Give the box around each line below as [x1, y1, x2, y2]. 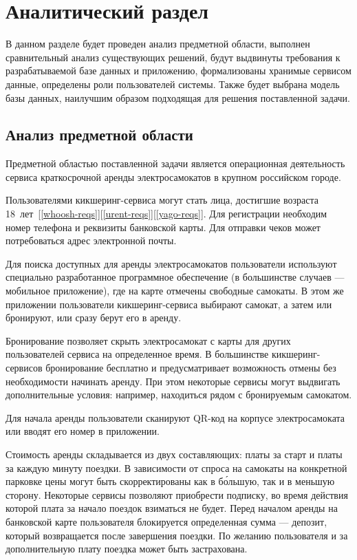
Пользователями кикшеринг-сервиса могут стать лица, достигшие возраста [6, 193, 319, 207]
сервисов [6, 360, 43, 375]
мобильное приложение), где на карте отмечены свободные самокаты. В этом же [6, 283, 344, 298]
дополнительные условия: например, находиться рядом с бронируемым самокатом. [6, 387, 352, 402]
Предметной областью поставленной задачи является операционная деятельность [6, 156, 345, 171]
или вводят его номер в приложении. [6, 424, 160, 438]
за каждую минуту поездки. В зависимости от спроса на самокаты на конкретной [6, 460, 347, 475]
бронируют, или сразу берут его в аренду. [6, 310, 182, 325]
